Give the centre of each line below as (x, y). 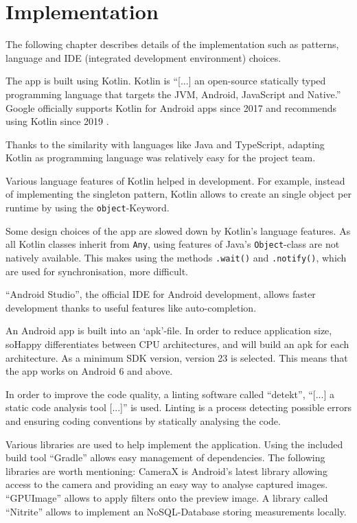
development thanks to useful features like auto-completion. (131, 307)
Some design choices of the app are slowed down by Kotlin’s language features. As (178, 230)
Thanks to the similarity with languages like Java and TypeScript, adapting (165, 144)
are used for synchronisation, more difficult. (97, 271)
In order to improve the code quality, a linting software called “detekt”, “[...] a (170, 394)
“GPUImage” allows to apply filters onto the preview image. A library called (167, 497)
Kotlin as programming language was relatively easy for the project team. (161, 158)
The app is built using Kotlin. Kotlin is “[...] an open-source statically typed (166, 81)
